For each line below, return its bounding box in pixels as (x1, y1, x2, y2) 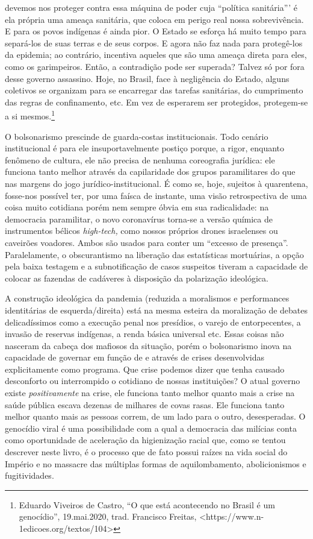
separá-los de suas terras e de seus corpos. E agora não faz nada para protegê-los (5, 36, 303, 49)
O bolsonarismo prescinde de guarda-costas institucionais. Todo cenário (5, 130, 268, 142)
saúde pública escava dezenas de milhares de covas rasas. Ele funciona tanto (5, 398, 285, 411)
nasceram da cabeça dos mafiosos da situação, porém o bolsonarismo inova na (5, 339, 292, 351)
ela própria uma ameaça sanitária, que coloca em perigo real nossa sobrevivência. (5, 13, 304, 25)
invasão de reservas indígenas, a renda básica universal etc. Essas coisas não (5, 327, 284, 340)
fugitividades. (5, 469, 54, 482)
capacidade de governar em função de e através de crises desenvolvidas (5, 351, 264, 364)
